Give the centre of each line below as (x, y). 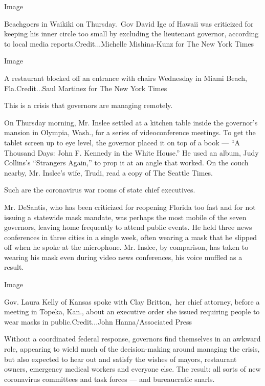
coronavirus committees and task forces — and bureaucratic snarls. (109, 379)
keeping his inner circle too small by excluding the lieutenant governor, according (131, 34)
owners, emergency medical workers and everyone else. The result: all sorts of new (132, 369)
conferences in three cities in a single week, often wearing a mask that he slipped (130, 237)
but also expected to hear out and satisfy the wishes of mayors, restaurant (120, 359)
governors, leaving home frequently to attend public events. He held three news (128, 227)
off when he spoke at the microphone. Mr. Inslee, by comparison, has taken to (126, 247)
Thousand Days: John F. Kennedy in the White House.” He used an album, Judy (131, 152)
